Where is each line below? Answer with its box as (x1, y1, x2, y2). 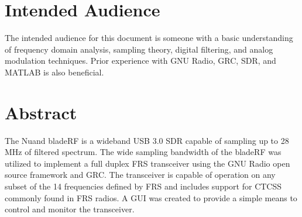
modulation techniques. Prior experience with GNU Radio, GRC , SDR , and (5, 54, 276, 67)
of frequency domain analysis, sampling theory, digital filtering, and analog (5, 43, 273, 55)
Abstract (5, 100, 77, 124)
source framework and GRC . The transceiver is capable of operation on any (5, 168, 276, 181)
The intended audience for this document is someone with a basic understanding (5, 32, 293, 44)
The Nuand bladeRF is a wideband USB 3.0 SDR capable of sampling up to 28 (5, 134, 289, 146)
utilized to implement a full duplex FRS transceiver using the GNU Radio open (5, 157, 290, 169)
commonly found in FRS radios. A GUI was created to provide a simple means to (5, 191, 297, 204)
